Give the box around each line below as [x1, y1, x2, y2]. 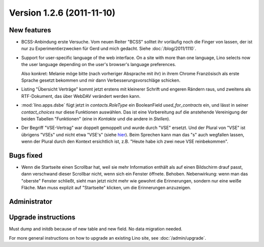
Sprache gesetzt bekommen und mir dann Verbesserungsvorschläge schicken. [21, 77, 181, 83]
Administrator [9, 198, 52, 206]
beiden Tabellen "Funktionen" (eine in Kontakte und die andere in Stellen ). [21, 115, 171, 122]
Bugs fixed [9, 151, 43, 159]
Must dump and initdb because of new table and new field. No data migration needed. [9, 226, 183, 232]
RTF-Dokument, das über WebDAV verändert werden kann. [21, 93, 141, 99]
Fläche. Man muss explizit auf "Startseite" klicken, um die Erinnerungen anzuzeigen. [21, 185, 192, 191]
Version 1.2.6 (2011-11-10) [9, 7, 116, 18]
